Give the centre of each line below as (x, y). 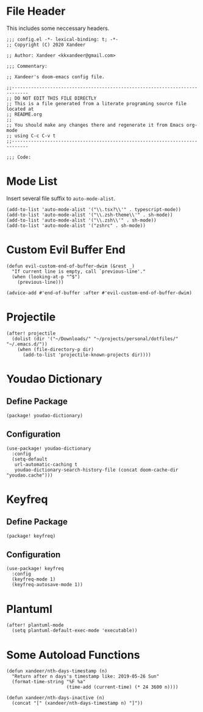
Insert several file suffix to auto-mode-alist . (61, 198)
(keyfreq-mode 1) (34, 579)
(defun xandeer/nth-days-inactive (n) (55, 698)
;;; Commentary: (27, 66)
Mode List (32, 181)
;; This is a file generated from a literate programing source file (97, 103)
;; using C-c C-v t (31, 136)
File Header (36, 11)
